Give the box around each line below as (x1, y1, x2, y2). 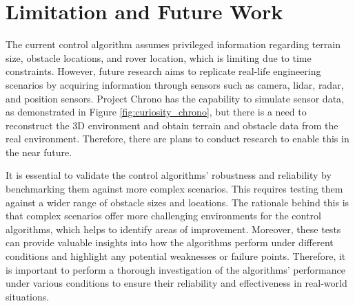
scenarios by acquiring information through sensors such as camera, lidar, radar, (6, 77, 344, 91)
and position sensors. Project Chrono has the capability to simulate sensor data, (6, 91, 344, 105)
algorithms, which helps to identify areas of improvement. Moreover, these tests (6, 221, 341, 236)
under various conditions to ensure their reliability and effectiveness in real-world (6, 276, 347, 290)
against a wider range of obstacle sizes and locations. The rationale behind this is (6, 195, 349, 209)
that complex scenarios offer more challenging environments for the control (6, 208, 321, 223)
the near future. (6, 144, 72, 159)
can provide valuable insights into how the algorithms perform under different (6, 235, 334, 250)
